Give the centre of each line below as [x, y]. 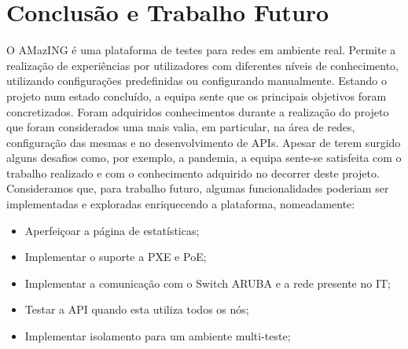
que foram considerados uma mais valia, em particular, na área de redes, [181, 127]
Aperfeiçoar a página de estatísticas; [112, 230]
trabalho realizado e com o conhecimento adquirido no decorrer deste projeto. [193, 173]
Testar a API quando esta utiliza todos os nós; [137, 309]
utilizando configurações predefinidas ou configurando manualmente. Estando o [197, 81]
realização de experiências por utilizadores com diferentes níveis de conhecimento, [203, 65]
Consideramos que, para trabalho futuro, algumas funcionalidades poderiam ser [198, 188]
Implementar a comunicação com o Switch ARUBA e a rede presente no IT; [208, 283]
